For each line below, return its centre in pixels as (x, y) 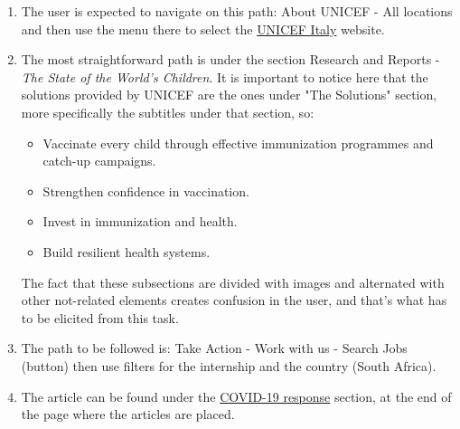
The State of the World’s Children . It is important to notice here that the (225, 76)
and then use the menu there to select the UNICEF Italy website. (203, 29)
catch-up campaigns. (99, 161)
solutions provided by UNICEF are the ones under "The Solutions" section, (229, 95)
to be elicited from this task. (100, 317)
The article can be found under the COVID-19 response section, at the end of (236, 396)
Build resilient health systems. (127, 251)
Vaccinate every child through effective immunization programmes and (238, 143)
